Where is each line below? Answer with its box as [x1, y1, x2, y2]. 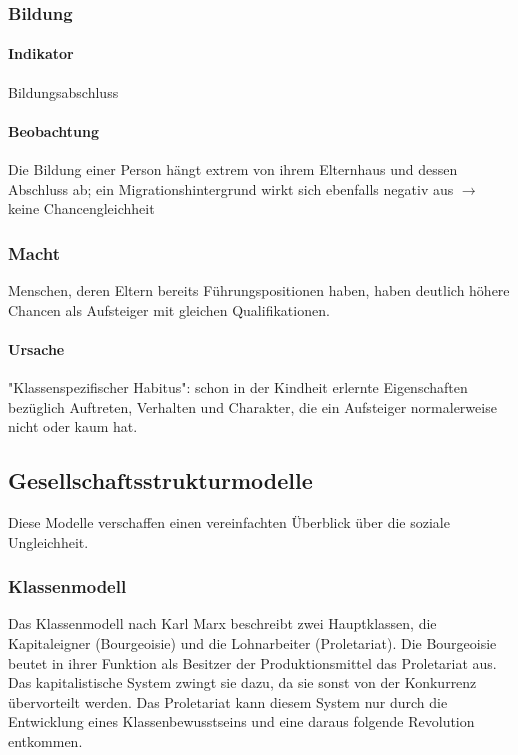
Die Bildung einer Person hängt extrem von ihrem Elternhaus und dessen [8, 159, 458, 180]
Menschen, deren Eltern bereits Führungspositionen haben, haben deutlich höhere [8, 280, 510, 301]
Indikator [8, 43, 74, 64]
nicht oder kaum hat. [8, 416, 138, 437]
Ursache [8, 338, 65, 359]
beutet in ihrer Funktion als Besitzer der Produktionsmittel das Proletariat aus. [8, 652, 497, 673]
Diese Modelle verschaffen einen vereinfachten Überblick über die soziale [8, 512, 450, 532]
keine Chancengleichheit [8, 198, 155, 219]
